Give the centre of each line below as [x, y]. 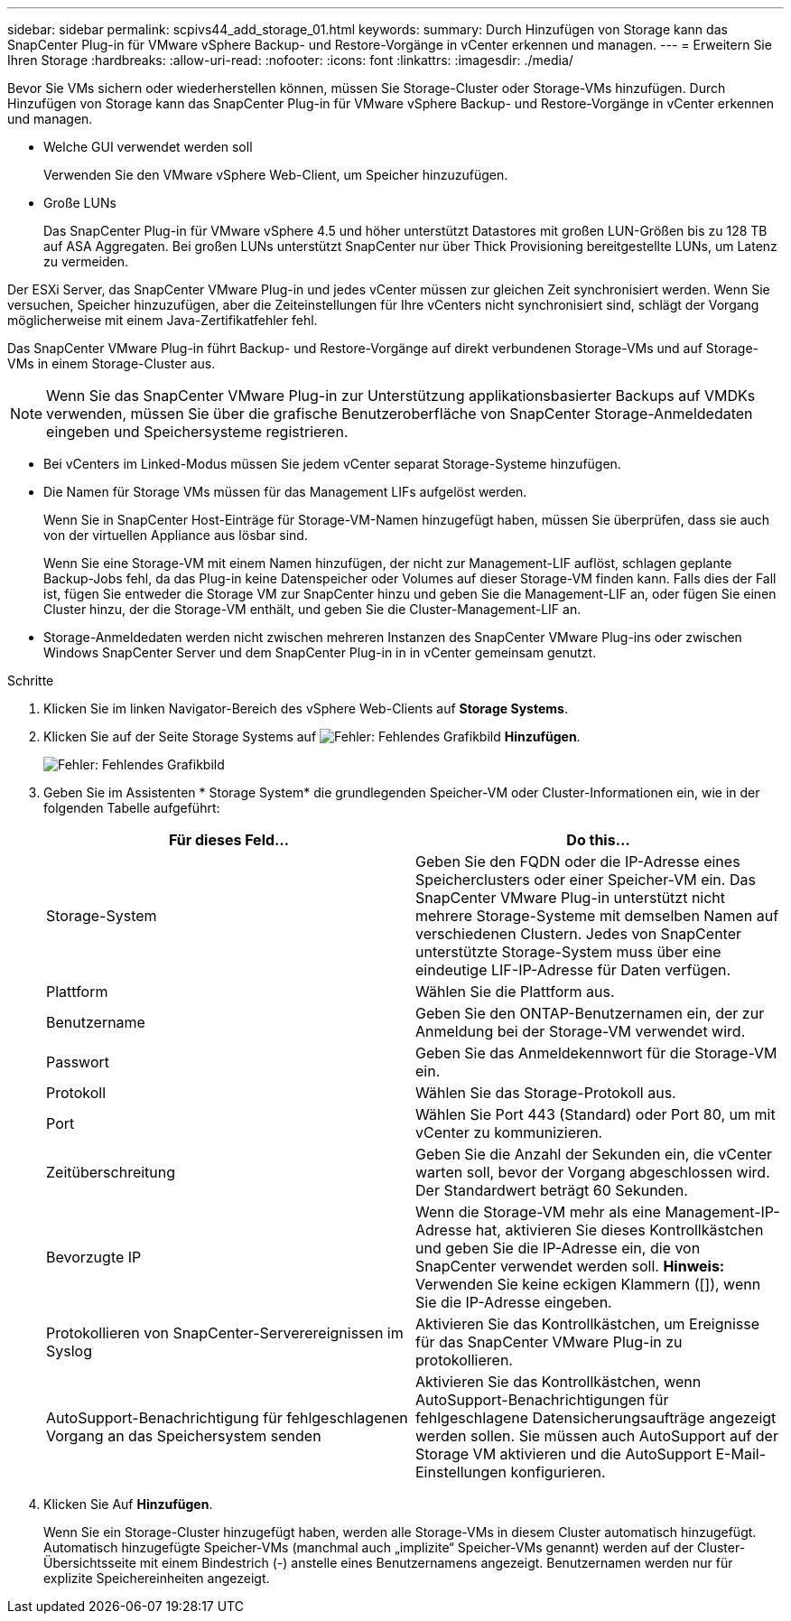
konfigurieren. [558, 1472]
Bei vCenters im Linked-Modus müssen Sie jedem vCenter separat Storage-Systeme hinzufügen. [332, 464]
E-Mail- [741, 1454]
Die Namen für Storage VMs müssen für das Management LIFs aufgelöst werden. [285, 492]
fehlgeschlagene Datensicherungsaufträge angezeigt [596, 1418]
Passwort [78, 1062]
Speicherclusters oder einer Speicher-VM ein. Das [586, 880]
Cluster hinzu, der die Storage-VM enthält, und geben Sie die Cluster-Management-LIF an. [312, 609]
